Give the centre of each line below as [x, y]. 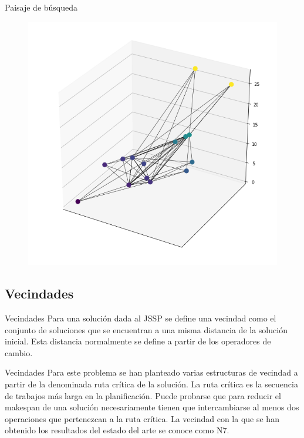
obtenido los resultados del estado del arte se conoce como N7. [117, 430]
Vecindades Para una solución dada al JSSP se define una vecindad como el [141, 318]
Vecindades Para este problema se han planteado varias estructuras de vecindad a [151, 372]
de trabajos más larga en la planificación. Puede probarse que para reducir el [143, 395]
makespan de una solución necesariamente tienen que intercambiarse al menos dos [152, 407]
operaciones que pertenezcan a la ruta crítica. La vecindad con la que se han [142, 418]
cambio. [19, 352]
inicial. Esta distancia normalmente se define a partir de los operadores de [138, 341]
